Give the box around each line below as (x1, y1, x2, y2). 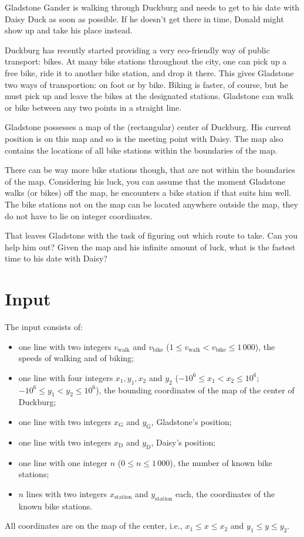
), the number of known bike (170, 456, 272, 468)
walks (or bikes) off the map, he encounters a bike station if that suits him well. (5, 186, 292, 199)
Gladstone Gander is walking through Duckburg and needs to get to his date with (5, 1, 300, 13)
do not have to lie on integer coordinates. (5, 209, 153, 222)
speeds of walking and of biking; (18, 352, 134, 364)
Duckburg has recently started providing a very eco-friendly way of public (5, 43, 270, 56)
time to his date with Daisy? (5, 252, 107, 264)
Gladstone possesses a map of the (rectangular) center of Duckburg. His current (5, 121, 292, 133)
